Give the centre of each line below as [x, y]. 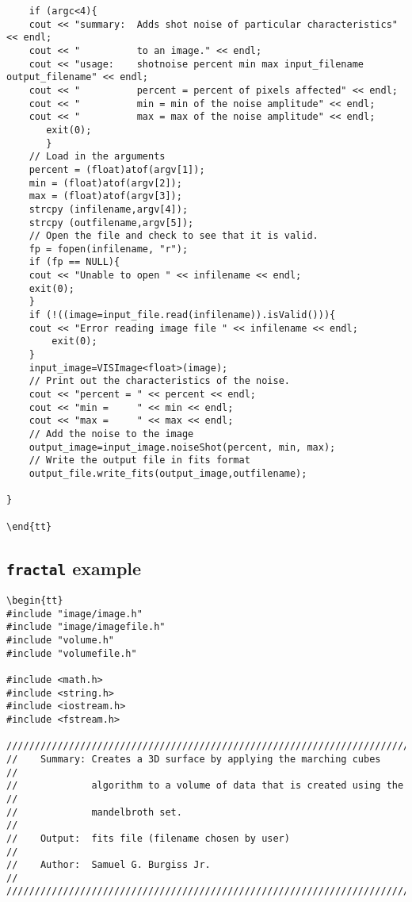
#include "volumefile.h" [72, 653]
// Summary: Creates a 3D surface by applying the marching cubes [194, 759]
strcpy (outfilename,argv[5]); [111, 223]
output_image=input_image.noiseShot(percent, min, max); [182, 447]
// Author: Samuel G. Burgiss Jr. [109, 865]
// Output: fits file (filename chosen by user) [148, 838]
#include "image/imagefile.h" [86, 627]
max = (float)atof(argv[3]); [105, 196]
